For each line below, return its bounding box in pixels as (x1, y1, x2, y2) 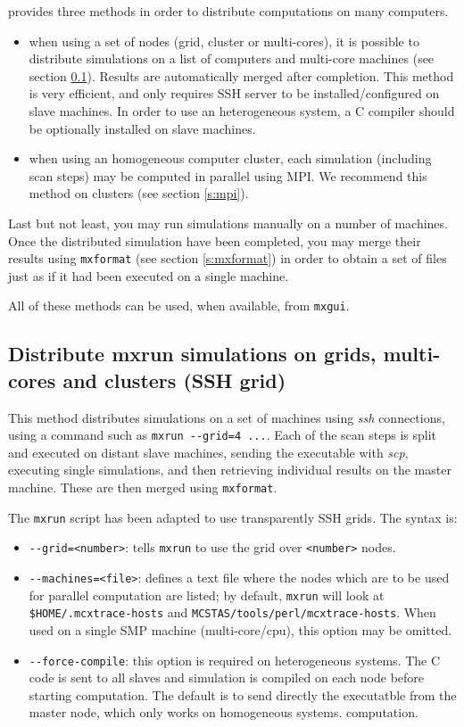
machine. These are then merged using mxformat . (8, 478, 278, 497)
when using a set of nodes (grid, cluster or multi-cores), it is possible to (29, 31, 419, 50)
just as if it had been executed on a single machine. (8, 266, 289, 285)
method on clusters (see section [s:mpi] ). (29, 184, 249, 202)
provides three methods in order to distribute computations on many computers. (8, 2, 449, 20)
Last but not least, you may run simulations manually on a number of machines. (8, 213, 448, 232)
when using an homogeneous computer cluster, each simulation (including (29, 149, 432, 168)
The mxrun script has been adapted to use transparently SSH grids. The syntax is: (8, 508, 458, 526)
